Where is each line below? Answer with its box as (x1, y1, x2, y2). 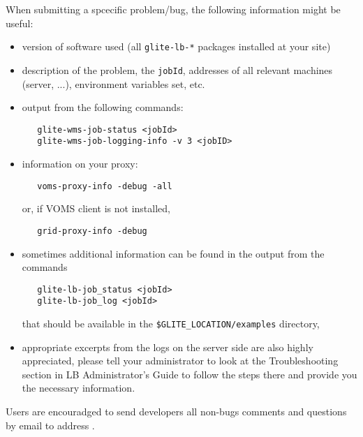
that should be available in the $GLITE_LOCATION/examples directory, (22, 316, 320, 330)
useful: (6, 15, 34, 30)
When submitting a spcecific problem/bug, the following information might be (6, 2, 341, 16)
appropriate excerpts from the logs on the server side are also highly (22, 339, 313, 354)
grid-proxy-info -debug (37, 225, 147, 236)
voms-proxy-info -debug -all (37, 181, 172, 191)
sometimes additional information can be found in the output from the (22, 246, 325, 260)
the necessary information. (22, 380, 135, 395)
